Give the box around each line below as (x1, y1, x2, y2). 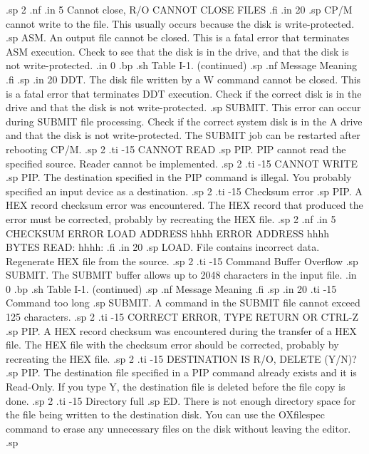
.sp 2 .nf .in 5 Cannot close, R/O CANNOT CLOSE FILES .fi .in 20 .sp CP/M (6, 2, 353, 16)
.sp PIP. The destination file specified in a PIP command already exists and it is (6, 365, 357, 380)
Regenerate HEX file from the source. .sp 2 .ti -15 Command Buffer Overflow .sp (6, 253, 358, 268)
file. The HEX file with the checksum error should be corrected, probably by (6, 337, 339, 352)
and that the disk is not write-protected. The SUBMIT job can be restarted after (6, 128, 360, 143)
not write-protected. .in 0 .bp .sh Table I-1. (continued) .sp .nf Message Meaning (6, 58, 358, 73)
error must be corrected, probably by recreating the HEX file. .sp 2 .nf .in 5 (6, 211, 336, 226)
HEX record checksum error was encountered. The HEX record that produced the (6, 197, 363, 212)
